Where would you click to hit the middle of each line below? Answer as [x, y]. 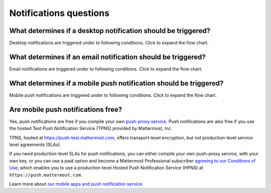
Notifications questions [59, 13]
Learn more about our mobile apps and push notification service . [76, 184]
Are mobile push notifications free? [66, 109]
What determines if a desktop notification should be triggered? [110, 31]
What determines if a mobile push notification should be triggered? [116, 83]
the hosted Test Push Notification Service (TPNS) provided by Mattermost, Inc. [91, 128]
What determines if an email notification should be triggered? [107, 57]
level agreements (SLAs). [35, 144]
